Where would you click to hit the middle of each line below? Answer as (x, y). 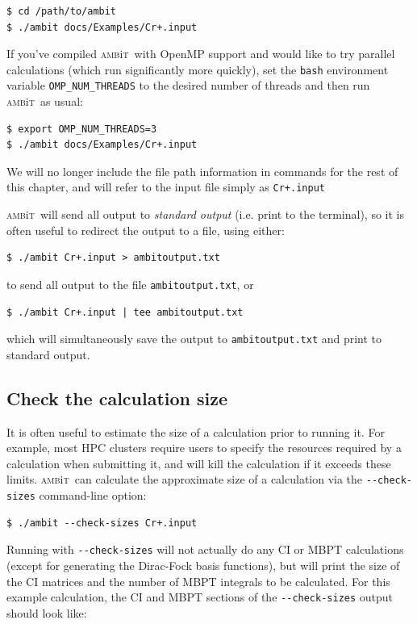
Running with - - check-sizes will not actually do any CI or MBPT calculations (205, 549)
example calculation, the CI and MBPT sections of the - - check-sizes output (200, 597)
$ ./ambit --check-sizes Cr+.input (102, 523)
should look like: (47, 612)
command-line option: (93, 495)
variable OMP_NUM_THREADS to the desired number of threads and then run (188, 85)
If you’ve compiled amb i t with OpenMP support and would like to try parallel (201, 54)
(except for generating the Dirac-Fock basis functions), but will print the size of (203, 565)
